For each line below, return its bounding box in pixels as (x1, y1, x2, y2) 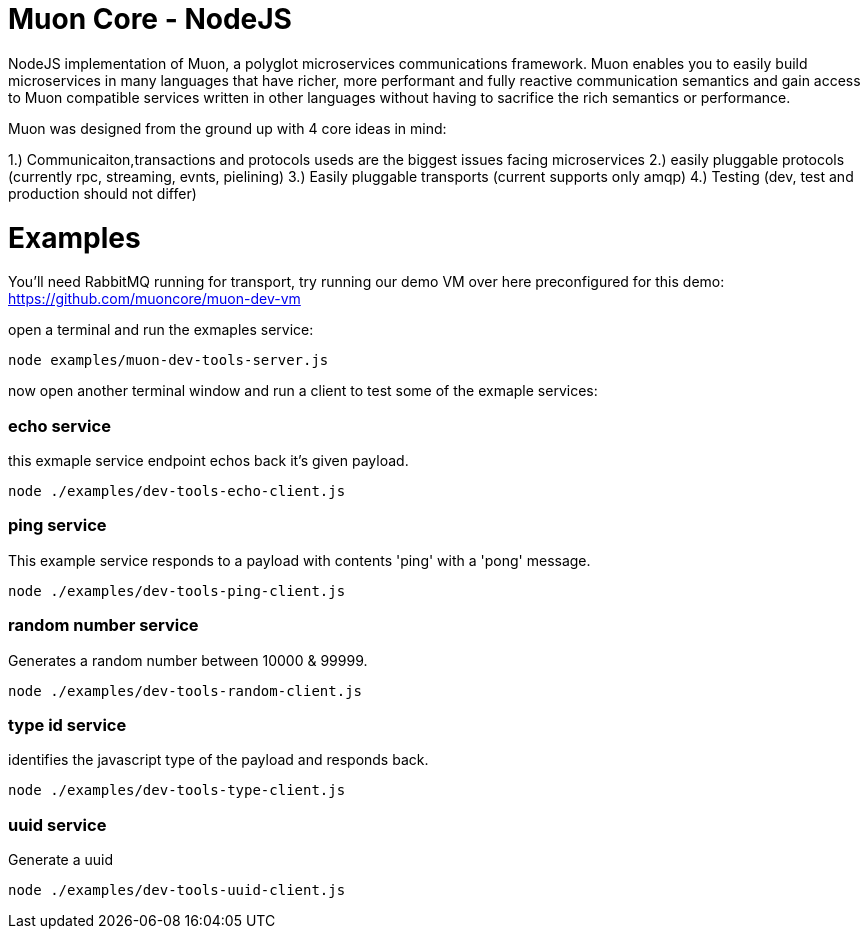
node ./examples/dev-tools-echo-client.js (8, 483, 346, 499)
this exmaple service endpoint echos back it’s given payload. (8, 452, 409, 469)
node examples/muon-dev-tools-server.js (8, 352, 329, 369)
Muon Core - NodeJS (8, 2, 292, 36)
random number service (8, 615, 199, 636)
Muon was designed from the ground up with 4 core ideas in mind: (8, 119, 447, 137)
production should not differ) (8, 184, 197, 202)
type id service (8, 714, 127, 735)
